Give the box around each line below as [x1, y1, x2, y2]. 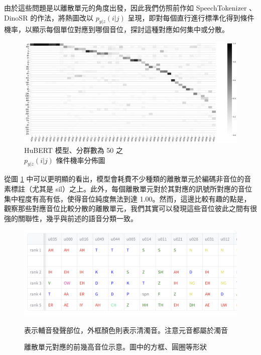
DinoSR [4, 12, 28, 23]
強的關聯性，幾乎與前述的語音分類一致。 [4, 213, 138, 223]
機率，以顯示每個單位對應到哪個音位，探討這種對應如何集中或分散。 [4, 24, 229, 35]
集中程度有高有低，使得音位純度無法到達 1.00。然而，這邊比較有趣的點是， [4, 193, 251, 204]
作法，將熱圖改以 [37, 12, 94, 23]
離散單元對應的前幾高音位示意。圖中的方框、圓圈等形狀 [24, 341, 207, 352]
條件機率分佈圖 [56, 154, 105, 165]
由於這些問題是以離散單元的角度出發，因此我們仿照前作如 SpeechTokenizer [4, 3, 247, 13]
